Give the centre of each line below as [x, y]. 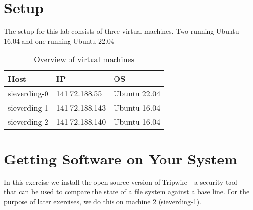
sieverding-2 [28, 122]
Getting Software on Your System [121, 158]
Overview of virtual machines [84, 59]
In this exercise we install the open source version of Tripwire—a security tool [121, 182]
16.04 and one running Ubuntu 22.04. [60, 40]
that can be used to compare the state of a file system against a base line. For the [127, 192]
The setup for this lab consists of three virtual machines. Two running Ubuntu [122, 31]
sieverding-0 [28, 93]
